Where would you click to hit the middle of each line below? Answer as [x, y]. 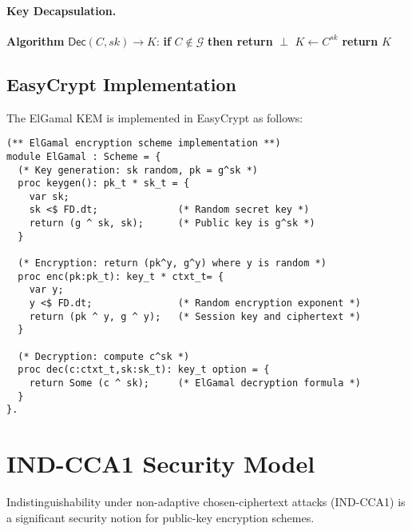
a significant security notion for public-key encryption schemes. [160, 517]
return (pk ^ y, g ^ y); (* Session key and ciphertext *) [195, 316]
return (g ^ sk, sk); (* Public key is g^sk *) [172, 224]
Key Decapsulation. [61, 10]
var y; [46, 290]
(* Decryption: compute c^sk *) [104, 356]
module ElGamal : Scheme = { [84, 156]
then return [240, 40]
